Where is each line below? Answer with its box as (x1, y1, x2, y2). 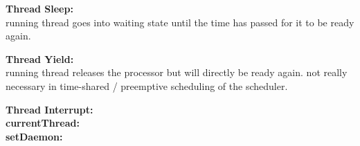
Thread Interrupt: (6, 102, 93, 116)
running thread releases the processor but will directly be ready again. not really (6, 65, 348, 80)
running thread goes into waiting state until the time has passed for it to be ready (6, 15, 354, 29)
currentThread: (6, 116, 80, 130)
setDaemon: (6, 129, 63, 143)
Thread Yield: (6, 51, 74, 66)
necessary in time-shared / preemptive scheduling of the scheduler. (6, 78, 288, 93)
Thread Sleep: (6, 1, 73, 15)
